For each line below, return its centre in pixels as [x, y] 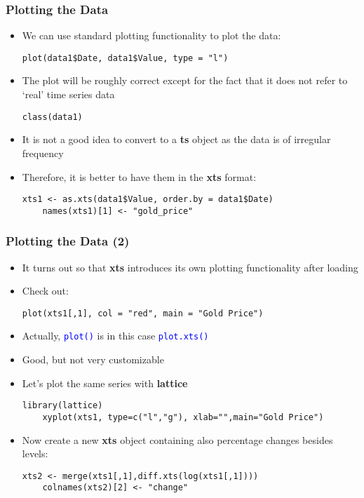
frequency [43, 153]
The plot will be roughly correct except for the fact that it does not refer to [185, 80]
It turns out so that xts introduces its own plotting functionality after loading [190, 267]
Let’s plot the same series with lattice [105, 383]
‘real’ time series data [68, 94]
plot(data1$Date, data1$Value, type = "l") [125, 58]
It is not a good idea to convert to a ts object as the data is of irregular [176, 139]
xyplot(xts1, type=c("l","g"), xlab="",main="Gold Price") [183, 417]
